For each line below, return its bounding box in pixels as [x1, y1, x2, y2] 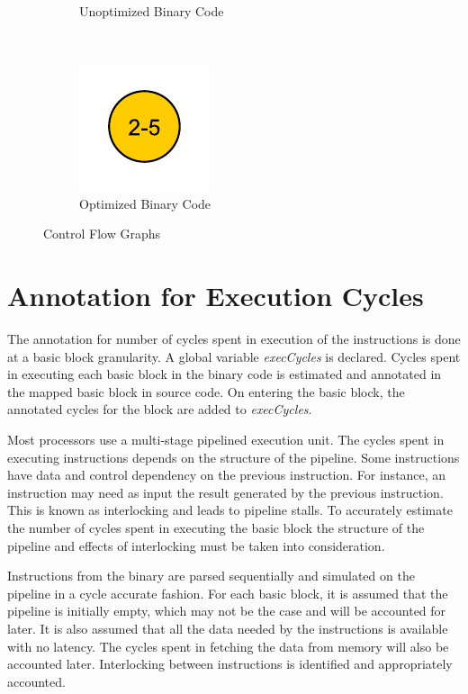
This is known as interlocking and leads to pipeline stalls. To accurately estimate [7, 500, 453, 519]
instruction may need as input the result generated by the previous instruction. [7, 482, 444, 501]
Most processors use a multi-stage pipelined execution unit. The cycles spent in [7, 430, 445, 449]
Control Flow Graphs [43, 224, 160, 243]
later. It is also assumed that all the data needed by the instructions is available [7, 619, 448, 637]
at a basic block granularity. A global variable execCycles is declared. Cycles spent [7, 347, 461, 365]
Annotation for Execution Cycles [7, 277, 424, 314]
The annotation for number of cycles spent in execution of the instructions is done [7, 329, 461, 348]
